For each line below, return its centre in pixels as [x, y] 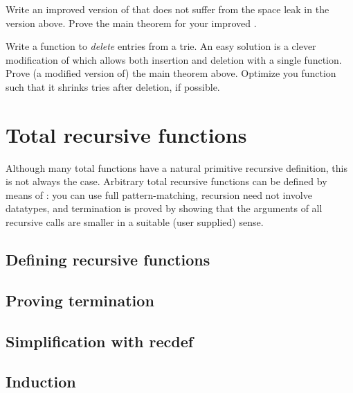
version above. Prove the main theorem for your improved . [131, 23]
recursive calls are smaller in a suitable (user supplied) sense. [135, 222]
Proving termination [80, 300]
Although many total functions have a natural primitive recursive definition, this [176, 167]
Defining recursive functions [108, 260]
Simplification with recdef [100, 341]
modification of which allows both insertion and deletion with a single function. [174, 59]
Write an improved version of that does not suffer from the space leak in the [168, 9]
